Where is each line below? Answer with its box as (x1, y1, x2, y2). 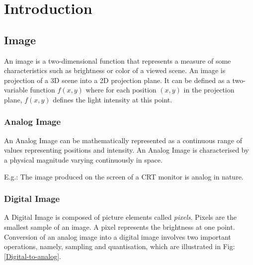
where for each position (85, 85, 157, 95)
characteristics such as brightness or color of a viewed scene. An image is (4, 65, 226, 76)
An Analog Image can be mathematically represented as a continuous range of (4, 135, 243, 145)
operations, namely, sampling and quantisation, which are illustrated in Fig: (4, 241, 235, 252)
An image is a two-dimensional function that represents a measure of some (4, 55, 231, 66)
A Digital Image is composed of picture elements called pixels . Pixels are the (4, 212, 237, 222)
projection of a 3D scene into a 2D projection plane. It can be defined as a (4, 75, 230, 85)
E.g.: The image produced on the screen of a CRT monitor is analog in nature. (4, 171, 244, 181)
